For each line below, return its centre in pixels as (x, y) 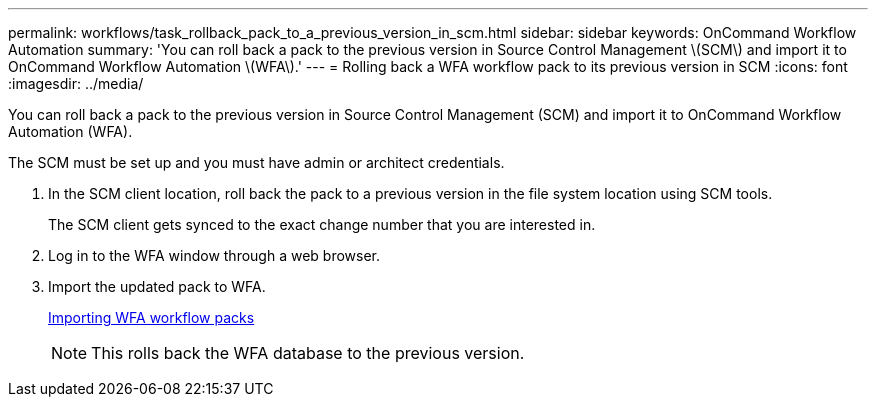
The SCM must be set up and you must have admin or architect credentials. (256, 162)
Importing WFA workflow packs (151, 317)
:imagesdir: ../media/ (76, 83)
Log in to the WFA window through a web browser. (214, 255)
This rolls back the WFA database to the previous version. (308, 353)
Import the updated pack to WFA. (157, 286)
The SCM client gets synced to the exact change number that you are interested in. (322, 224)
